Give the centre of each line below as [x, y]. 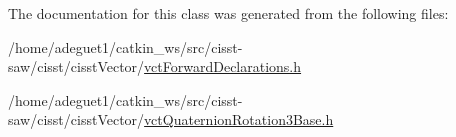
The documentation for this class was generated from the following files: [228, 13]
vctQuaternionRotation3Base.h [239, 119]
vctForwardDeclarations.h [223, 66]
